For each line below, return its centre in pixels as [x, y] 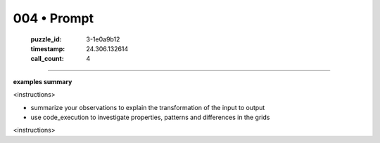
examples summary [43, 81]
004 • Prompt [53, 18]
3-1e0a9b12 [103, 39]
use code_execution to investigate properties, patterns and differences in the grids [150, 117]
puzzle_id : [46, 39]
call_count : [47, 59]
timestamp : [48, 48]
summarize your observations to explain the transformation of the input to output [148, 107]
